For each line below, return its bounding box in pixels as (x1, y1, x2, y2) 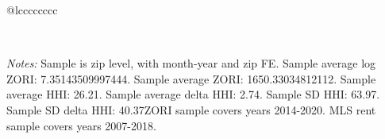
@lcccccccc (6, 2, 58, 17)
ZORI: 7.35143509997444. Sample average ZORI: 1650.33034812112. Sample (6, 70, 376, 87)
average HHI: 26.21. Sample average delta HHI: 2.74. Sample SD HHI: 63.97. (6, 86, 380, 102)
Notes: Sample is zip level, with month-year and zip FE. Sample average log (6, 55, 376, 71)
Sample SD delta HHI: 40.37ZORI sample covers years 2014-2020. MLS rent (6, 101, 376, 118)
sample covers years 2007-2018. (6, 117, 156, 133)
